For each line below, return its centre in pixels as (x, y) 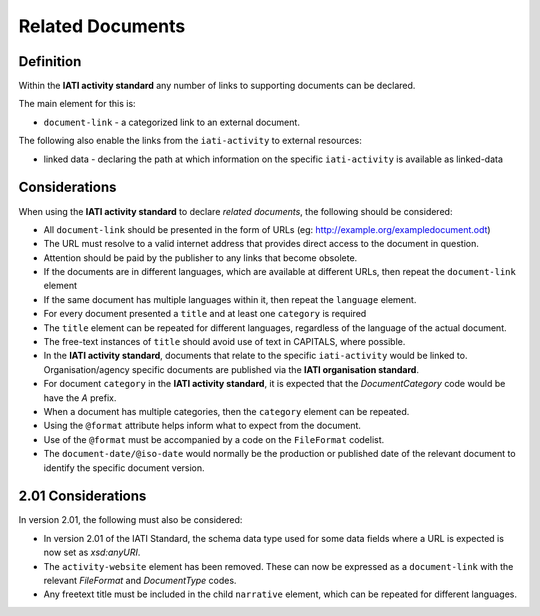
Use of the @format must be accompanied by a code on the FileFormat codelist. (214, 439)
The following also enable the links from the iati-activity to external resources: (190, 141)
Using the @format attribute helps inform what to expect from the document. (202, 426)
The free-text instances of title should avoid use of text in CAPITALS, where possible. (224, 342)
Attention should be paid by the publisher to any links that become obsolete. (200, 257)
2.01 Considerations (82, 496)
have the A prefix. (80, 397)
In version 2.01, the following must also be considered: (130, 520)
